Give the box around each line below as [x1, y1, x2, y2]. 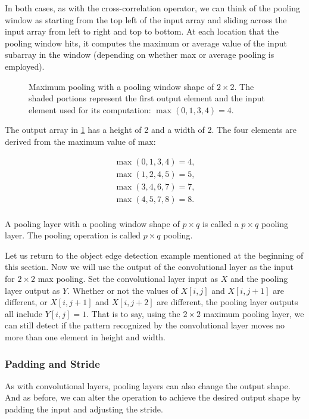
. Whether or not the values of [67, 284, 178, 296]
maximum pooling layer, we [203, 307, 304, 319]
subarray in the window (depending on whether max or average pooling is [5, 48, 274, 61]
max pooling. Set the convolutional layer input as [38, 272, 218, 285]
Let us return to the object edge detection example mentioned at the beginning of [5, 249, 304, 261]
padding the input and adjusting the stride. [5, 403, 163, 415]
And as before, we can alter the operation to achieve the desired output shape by [5, 391, 301, 404]
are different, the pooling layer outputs [157, 296, 298, 308]
